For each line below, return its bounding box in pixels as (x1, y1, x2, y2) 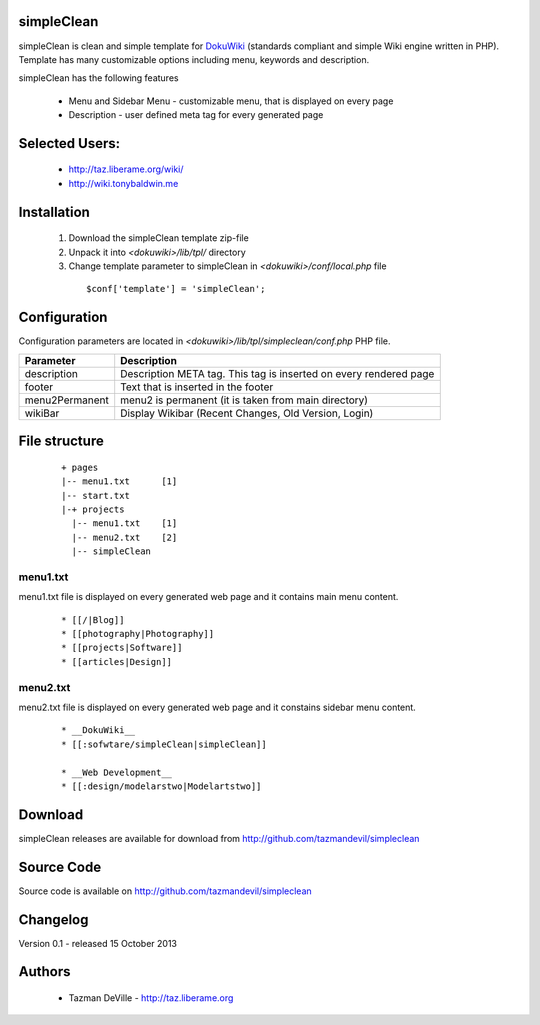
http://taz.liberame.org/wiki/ (68, 163, 184, 175)
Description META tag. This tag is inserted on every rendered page (120, 366, 435, 380)
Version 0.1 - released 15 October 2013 (18, 937, 178, 949)
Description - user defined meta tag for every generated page (68, 109, 324, 121)
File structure (18, 433, 104, 450)
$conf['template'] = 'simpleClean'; (86, 283, 266, 295)
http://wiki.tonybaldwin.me (68, 177, 179, 189)
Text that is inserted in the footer (120, 380, 274, 394)
